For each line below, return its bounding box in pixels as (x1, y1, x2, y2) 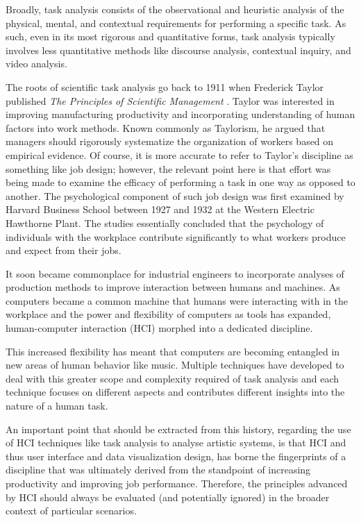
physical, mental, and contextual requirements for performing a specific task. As (6, 15, 346, 30)
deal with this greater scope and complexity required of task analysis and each (6, 371, 339, 385)
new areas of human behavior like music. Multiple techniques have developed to (6, 357, 344, 372)
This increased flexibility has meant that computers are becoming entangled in (6, 344, 340, 358)
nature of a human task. (6, 398, 108, 413)
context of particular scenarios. (6, 503, 137, 518)
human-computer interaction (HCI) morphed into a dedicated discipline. (6, 321, 313, 335)
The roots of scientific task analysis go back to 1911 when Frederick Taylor (6, 79, 324, 94)
